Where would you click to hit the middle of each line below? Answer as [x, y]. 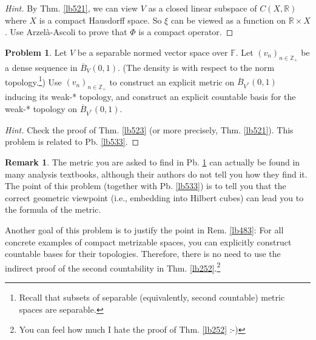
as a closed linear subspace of [203, 8]
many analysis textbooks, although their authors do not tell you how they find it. [156, 174]
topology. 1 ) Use [33, 81]
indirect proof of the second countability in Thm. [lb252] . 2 [113, 267]
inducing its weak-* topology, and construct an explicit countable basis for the [150, 97]
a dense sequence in [41, 67]
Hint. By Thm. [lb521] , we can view [72, 8]
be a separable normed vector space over [153, 52]
